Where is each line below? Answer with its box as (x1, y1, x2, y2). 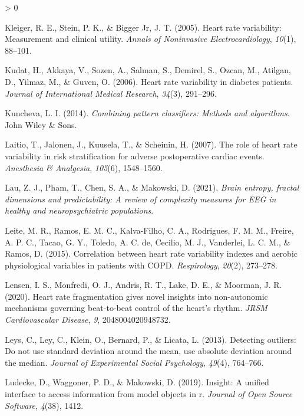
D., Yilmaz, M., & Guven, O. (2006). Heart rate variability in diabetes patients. (5, 75, 293, 87)
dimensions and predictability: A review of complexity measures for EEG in (5, 192, 276, 205)
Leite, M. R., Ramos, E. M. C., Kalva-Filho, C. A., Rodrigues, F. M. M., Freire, (5, 224, 294, 236)
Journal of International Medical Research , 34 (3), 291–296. (5, 87, 217, 99)
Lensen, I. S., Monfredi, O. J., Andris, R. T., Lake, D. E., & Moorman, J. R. (5, 279, 282, 291)
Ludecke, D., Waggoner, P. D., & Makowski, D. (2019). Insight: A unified (5, 376, 269, 388)
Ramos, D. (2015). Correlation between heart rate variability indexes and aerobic (5, 247, 298, 260)
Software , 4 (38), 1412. (5, 399, 84, 411)
